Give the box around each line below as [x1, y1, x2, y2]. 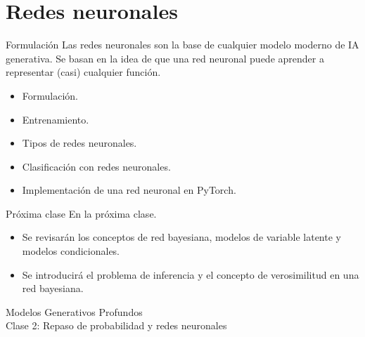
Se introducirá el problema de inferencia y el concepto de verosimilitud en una [22, 267, 359, 282]
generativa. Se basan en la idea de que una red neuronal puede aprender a [6, 51, 324, 65]
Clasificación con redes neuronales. [22, 159, 171, 173]
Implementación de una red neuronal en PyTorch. [22, 183, 236, 197]
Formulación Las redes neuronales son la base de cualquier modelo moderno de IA [6, 37, 359, 52]
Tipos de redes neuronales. [22, 136, 137, 150]
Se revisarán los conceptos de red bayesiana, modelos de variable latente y [22, 230, 341, 244]
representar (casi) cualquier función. [6, 65, 161, 79]
